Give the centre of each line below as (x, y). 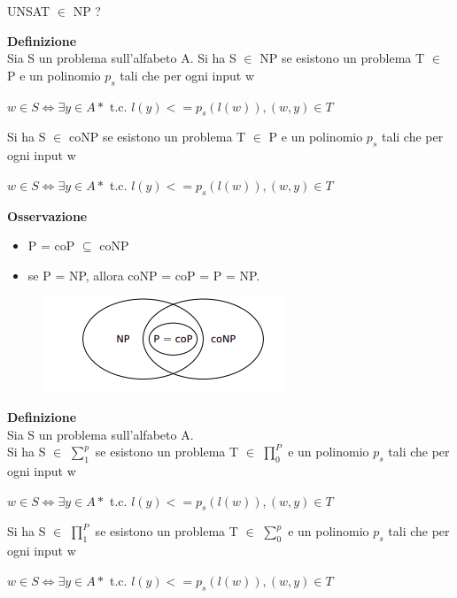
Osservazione (47, 215)
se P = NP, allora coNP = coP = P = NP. (144, 275)
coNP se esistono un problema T (157, 137)
